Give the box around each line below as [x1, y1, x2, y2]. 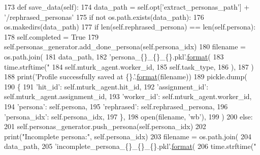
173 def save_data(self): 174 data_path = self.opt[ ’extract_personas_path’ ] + [4, 2, 250, 12]
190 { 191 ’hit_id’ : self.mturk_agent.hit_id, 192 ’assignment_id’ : [4, 81, 209, 91]
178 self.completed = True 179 [4, 31, 99, 42]
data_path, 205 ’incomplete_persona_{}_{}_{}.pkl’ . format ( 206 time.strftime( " [4, 141, 256, 151]
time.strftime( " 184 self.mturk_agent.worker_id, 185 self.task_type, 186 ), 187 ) [4, 61, 254, 72]
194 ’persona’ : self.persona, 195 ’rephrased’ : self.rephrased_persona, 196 [4, 101, 228, 111]
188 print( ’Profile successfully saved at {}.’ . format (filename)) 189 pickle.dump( [4, 71, 247, 82]
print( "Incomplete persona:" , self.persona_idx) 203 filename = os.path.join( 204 [4, 131, 251, 141]
